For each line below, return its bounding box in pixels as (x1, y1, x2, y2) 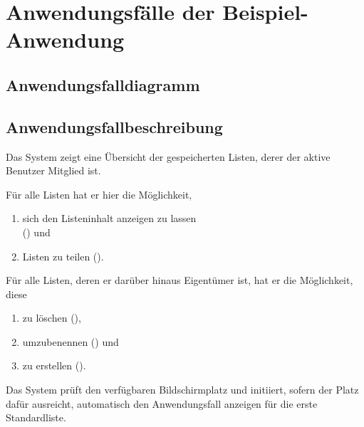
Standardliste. (6, 410, 66, 425)
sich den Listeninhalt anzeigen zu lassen (22, 211, 197, 226)
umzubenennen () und (22, 334, 119, 349)
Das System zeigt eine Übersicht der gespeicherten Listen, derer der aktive (6, 149, 331, 164)
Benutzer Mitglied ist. (6, 163, 101, 178)
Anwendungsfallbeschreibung (6, 115, 223, 137)
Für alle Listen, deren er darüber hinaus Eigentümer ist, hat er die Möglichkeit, (6, 273, 353, 288)
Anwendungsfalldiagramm (6, 73, 200, 95)
